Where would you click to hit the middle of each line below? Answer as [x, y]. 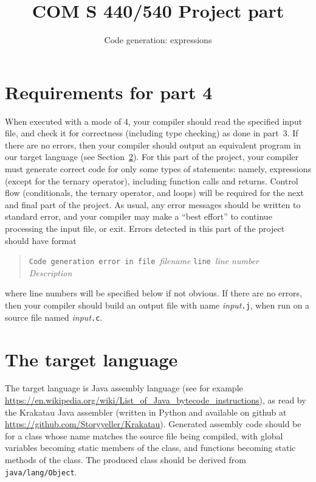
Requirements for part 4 [109, 92]
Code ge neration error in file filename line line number [144, 261]
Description [50, 272]
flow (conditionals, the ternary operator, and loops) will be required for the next [155, 193]
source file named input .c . [54, 317]
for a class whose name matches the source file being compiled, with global [144, 435]
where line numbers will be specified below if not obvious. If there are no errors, [154, 293]
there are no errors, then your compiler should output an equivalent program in [153, 145]
